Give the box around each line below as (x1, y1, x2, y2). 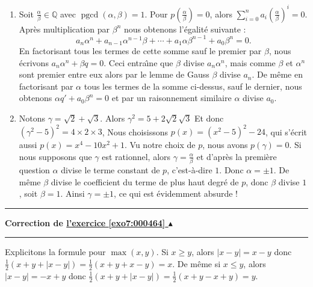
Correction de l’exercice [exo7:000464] (5, 216, 166, 229)
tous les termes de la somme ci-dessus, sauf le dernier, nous (84, 79, 302, 92)
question (19, 164, 50, 176)
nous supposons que (19, 150, 92, 162)
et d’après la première (196, 150, 277, 162)
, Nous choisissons (102, 125, 169, 138)
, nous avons (202, 138, 248, 151)
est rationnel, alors (102, 150, 171, 162)
